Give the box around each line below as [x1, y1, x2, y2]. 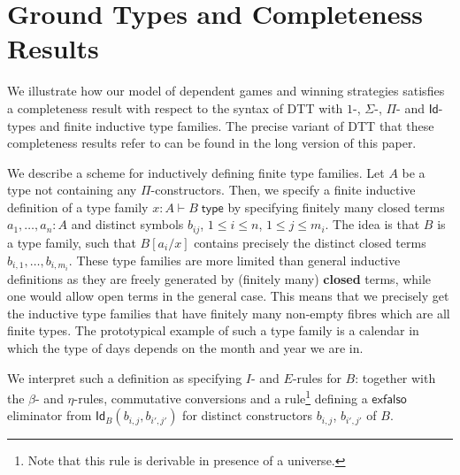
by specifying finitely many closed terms [227, 197, 445, 216]
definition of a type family [7, 197, 149, 216]
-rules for [292, 368, 341, 387]
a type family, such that [7, 233, 136, 251]
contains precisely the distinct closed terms [194, 233, 426, 251]
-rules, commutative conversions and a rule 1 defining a [73, 387, 368, 407]
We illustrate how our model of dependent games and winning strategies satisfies [7, 81, 445, 100]
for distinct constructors [182, 406, 313, 425]
